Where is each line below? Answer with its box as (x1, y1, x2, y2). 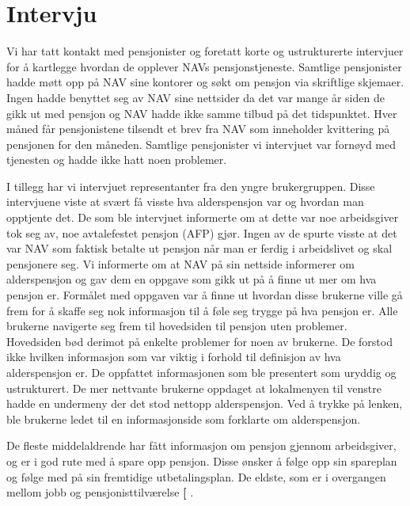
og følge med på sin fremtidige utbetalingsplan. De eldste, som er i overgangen (6, 468, 386, 485)
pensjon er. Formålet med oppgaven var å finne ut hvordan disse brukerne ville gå (6, 287, 403, 303)
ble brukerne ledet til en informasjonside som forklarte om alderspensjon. (6, 410, 361, 427)
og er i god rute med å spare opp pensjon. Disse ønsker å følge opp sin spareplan (6, 452, 397, 469)
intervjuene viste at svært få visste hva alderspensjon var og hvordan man (6, 193, 364, 210)
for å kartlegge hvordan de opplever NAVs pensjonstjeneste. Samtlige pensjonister (6, 58, 402, 74)
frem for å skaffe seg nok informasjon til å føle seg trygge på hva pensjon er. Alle (6, 302, 398, 318)
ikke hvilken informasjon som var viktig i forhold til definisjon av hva (6, 348, 341, 365)
